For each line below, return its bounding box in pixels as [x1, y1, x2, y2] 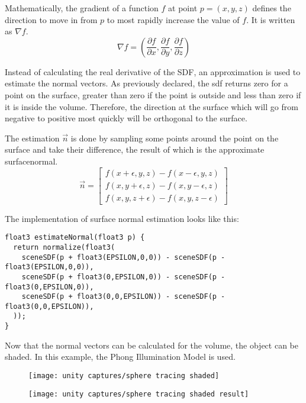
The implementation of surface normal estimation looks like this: [5, 212, 239, 224]
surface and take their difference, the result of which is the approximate [5, 143, 265, 156]
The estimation [5, 131, 60, 144]
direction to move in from [5, 13, 98, 25]
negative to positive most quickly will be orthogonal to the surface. [5, 112, 247, 124]
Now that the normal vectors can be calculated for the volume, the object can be [5, 338, 298, 351]
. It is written [246, 13, 295, 25]
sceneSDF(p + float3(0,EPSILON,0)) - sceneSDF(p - [21, 272, 226, 281]
